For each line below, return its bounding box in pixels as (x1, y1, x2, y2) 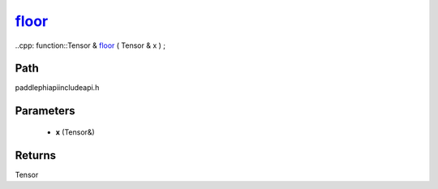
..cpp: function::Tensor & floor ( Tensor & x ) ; (15, 41, 166, 50)
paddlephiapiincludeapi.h (15, 83, 100, 92)
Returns (15, 148, 57, 162)
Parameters (15, 104, 75, 118)
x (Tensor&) (55, 127, 95, 137)
